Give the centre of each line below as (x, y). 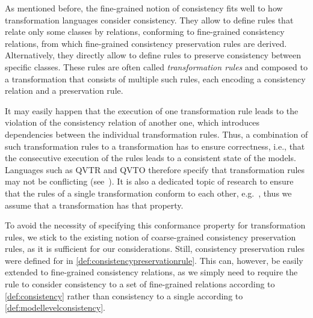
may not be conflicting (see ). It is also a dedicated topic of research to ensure (149, 181)
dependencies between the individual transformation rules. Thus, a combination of (156, 134)
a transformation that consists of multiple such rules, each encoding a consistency (155, 78)
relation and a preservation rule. (64, 90)
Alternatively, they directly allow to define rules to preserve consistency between (153, 55)
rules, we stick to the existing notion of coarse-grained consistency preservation (150, 237)
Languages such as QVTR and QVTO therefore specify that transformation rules (155, 169)
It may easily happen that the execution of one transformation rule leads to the (152, 110)
